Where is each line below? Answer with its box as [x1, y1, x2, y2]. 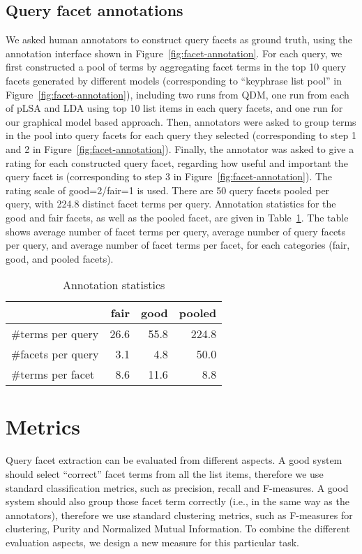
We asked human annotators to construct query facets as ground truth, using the [6, 32, 352, 47]
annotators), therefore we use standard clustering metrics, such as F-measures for [6, 507, 353, 522]
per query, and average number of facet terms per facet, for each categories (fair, [6, 238, 350, 252]
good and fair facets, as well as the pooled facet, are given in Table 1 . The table [6, 210, 349, 224]
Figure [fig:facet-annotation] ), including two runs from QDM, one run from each [6, 87, 349, 101]
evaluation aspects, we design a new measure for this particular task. [6, 534, 299, 549]
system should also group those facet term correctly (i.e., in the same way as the [6, 494, 349, 509]
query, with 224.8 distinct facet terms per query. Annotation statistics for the [6, 196, 336, 211]
